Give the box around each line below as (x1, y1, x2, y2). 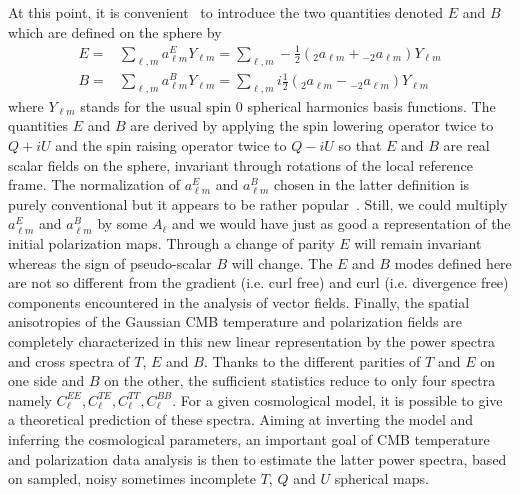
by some (97, 213, 148, 234)
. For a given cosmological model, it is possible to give (172, 389, 503, 410)
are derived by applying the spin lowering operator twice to (130, 115, 494, 136)
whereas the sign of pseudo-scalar (8, 252, 212, 273)
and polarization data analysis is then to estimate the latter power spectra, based (8, 448, 507, 469)
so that (338, 135, 382, 156)
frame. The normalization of (8, 174, 180, 195)
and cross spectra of (8, 350, 130, 371)
